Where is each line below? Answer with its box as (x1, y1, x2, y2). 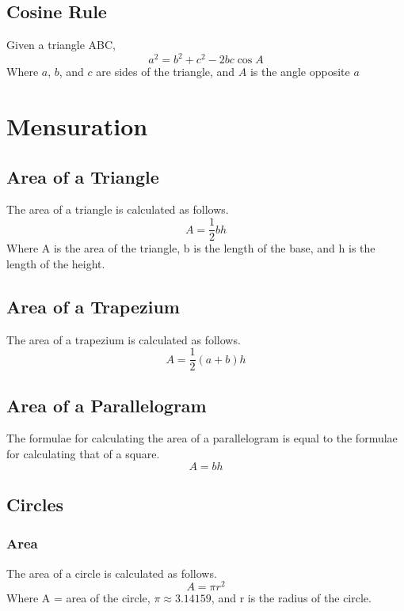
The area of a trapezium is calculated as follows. (6, 331, 241, 347)
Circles (6, 491, 64, 516)
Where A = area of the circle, (6, 590, 151, 606)
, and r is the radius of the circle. (211, 590, 372, 606)
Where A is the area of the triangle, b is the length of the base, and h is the (6, 240, 375, 256)
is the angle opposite (250, 63, 350, 80)
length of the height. (6, 255, 105, 271)
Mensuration (6, 110, 148, 142)
